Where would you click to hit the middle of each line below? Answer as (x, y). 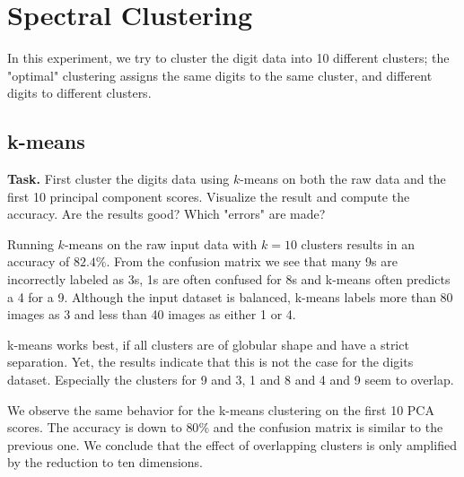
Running (31, 243)
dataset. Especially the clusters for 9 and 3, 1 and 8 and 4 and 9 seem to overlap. (231, 380)
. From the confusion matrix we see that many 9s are (252, 261)
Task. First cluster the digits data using (118, 179)
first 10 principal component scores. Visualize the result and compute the (209, 196)
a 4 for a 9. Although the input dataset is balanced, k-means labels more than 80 (230, 296)
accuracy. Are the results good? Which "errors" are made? (166, 214)
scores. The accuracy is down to (95, 427)
